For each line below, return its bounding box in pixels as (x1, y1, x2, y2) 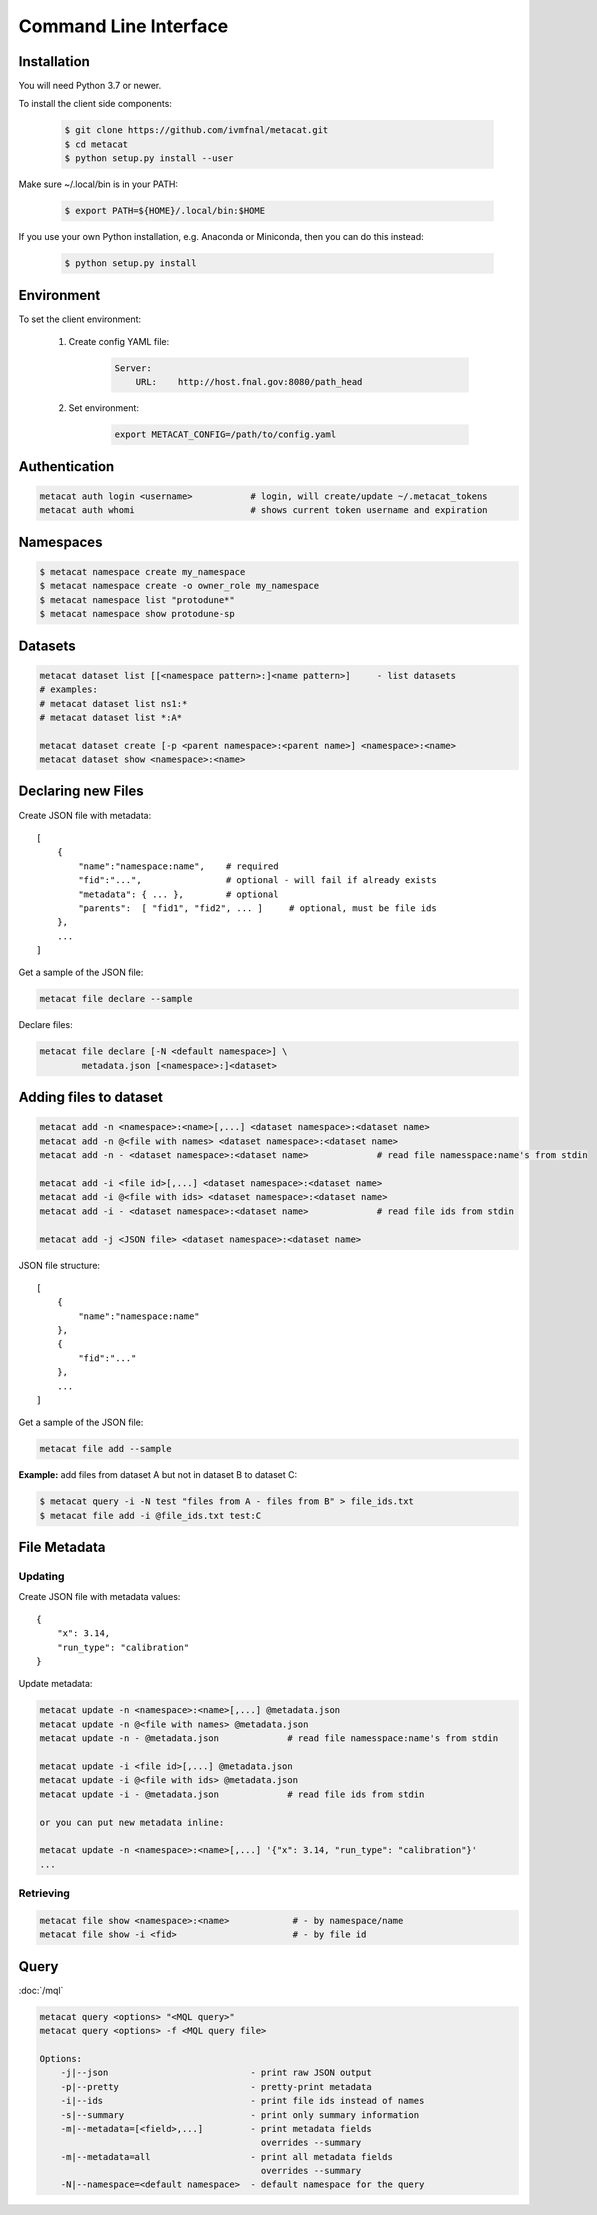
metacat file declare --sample (39, 993, 194, 1005)
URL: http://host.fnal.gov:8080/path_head (135, 376, 363, 388)
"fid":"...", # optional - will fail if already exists (78, 875, 437, 886)
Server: (114, 363, 152, 374)
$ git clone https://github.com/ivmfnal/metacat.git (64, 125, 329, 136)
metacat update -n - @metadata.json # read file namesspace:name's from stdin (39, 1733, 499, 1744)
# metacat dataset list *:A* (39, 711, 183, 723)
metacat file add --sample (39, 1443, 172, 1455)
